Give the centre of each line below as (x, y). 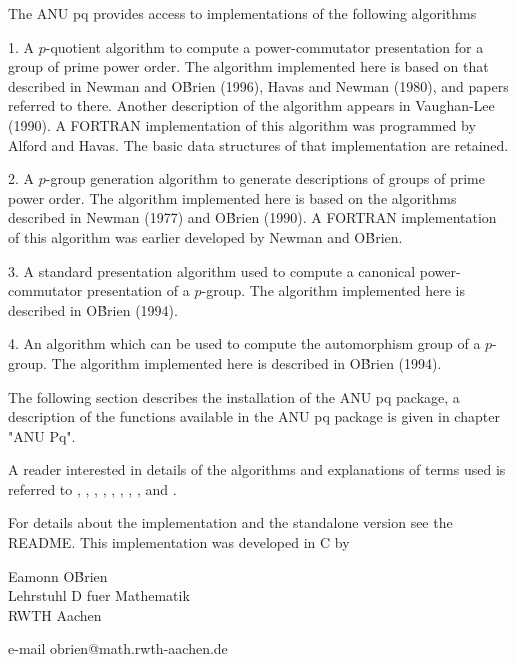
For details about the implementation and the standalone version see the (230, 522)
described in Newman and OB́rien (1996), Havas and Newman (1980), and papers (258, 85)
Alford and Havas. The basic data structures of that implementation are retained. (258, 144)
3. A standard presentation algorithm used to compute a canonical (212, 270)
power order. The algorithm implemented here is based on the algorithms (232, 197)
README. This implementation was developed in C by (179, 542)
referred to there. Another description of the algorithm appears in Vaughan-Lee (251, 105)
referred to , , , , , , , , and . (92, 488)
